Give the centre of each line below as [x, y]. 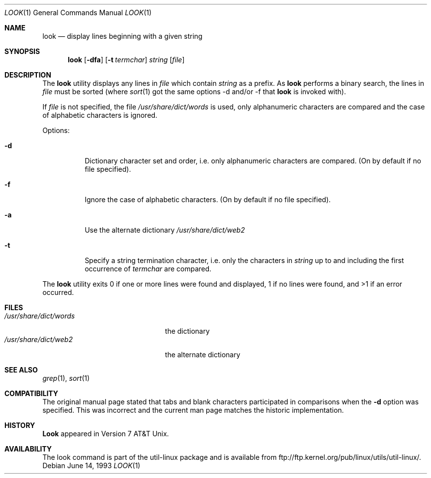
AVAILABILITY [28, 449]
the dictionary [187, 331]
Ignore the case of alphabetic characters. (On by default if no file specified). [208, 199]
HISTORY [20, 425]
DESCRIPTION [28, 75]
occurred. [58, 292]
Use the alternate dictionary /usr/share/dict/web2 [165, 230]
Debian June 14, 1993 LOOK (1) [91, 465]
